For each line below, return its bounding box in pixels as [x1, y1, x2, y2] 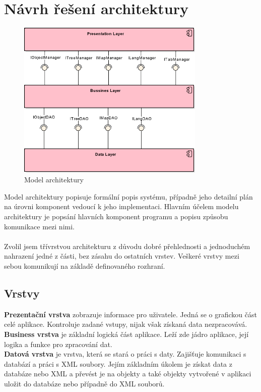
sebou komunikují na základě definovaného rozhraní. [4, 260, 165, 271]
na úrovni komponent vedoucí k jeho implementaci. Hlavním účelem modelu [4, 201, 239, 212]
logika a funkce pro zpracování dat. [4, 338, 112, 349]
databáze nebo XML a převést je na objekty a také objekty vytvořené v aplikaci [4, 368, 251, 379]
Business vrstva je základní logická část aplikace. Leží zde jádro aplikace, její [4, 328, 249, 339]
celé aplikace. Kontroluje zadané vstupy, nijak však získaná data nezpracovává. [4, 319, 247, 329]
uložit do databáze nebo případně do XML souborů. [4, 378, 165, 388]
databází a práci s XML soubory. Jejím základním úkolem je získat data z [4, 358, 232, 369]
